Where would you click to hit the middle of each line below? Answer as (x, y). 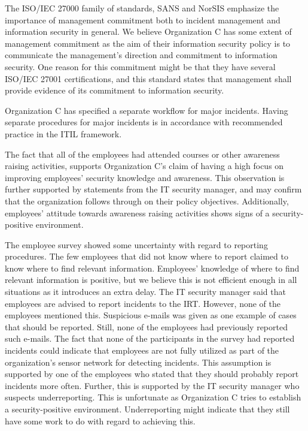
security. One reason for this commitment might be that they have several (140, 66)
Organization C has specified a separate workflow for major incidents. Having (147, 110)
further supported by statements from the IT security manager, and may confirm (153, 189)
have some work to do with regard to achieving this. (100, 421)
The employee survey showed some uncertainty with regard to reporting (136, 244)
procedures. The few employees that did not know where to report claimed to (147, 256)
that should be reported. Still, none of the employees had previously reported (146, 326)
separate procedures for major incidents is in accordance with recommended (144, 122)
